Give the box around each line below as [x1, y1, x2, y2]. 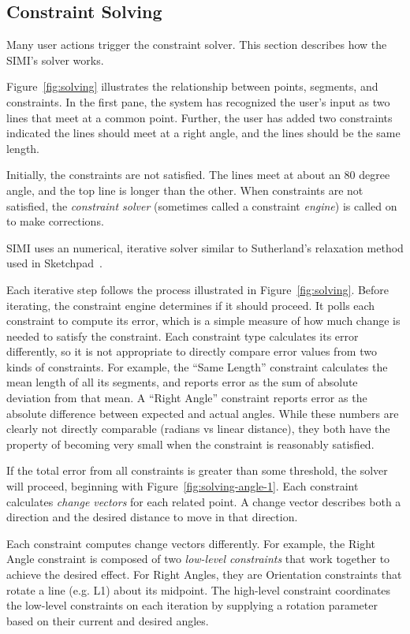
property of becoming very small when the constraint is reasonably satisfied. [6, 435, 375, 452]
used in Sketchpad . [6, 255, 102, 271]
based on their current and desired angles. [6, 612, 209, 628]
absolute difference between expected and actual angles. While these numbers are [6, 405, 399, 421]
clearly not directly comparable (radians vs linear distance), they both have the [6, 420, 390, 437]
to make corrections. [6, 213, 104, 229]
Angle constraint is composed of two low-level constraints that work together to [6, 550, 390, 567]
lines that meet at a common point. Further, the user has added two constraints [6, 109, 393, 125]
